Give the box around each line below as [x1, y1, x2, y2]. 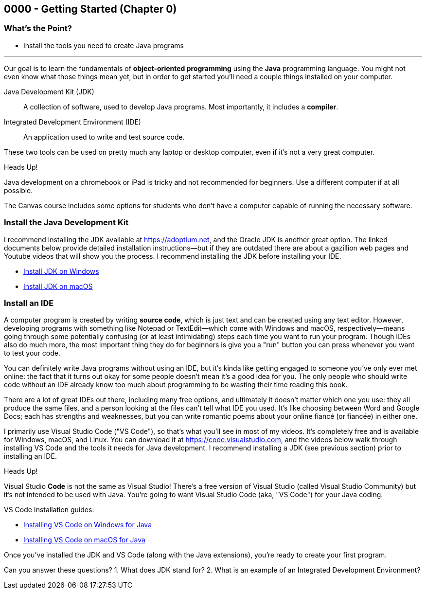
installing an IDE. [4, 452, 57, 461]
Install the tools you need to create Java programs [23, 41, 184, 50]
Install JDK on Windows [23, 267, 99, 275]
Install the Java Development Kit [4, 217, 129, 228]
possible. [4, 186, 33, 195]
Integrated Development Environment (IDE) [4, 117, 141, 126]
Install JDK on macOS [23, 282, 93, 290]
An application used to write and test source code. [23, 132, 185, 141]
